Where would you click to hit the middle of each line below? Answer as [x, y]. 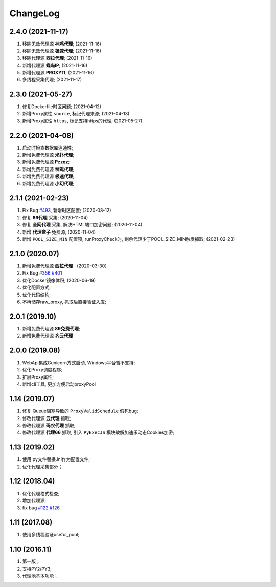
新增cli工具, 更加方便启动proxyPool [59, 384]
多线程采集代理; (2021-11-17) [52, 80]
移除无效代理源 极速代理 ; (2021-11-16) [62, 51]
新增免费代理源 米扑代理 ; [48, 155]
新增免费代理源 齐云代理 [48, 336]
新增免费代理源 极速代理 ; [48, 176]
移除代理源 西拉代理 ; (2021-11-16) [57, 58]
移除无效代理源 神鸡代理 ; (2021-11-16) [62, 44]
